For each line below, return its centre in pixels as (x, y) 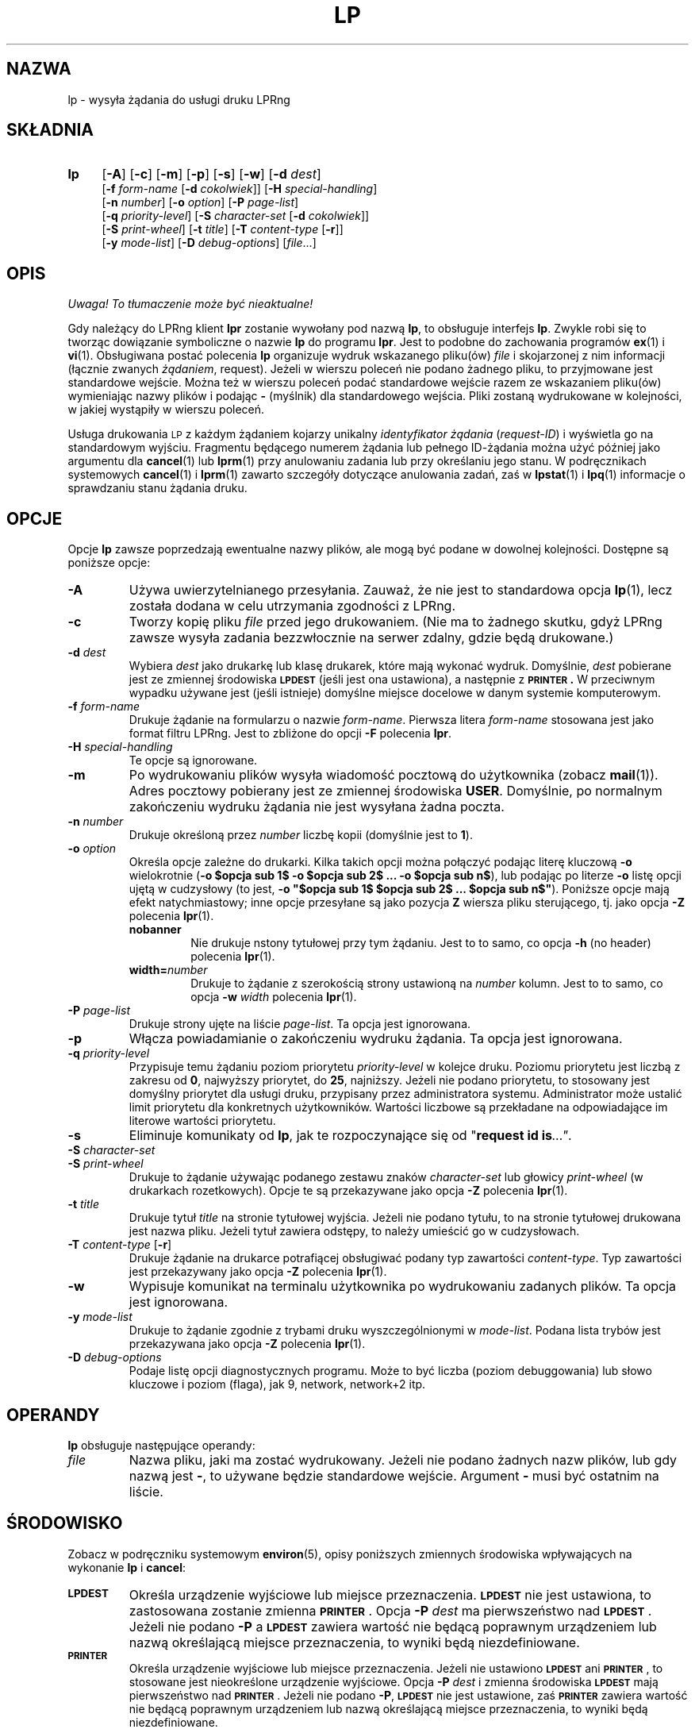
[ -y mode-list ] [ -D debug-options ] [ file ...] (209, 243)
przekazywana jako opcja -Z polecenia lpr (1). (247, 1344)
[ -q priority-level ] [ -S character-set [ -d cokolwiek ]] (236, 216)
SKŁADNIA (50, 130)
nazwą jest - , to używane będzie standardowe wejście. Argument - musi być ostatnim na (394, 1475)
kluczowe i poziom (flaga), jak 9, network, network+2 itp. (277, 1384)
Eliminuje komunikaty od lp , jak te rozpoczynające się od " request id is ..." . (350, 1136)
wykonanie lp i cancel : (127, 1567)
